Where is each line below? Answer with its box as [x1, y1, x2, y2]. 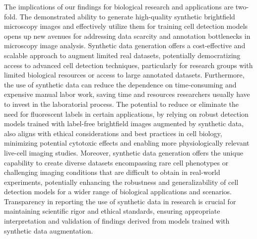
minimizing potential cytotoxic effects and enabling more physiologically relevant [4, 138, 250, 148]
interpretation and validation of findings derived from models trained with [4, 216, 230, 226]
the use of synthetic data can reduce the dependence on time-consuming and [4, 79, 237, 89]
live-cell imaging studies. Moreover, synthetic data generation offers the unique [4, 147, 243, 158]
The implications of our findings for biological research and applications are [4, 1, 234, 11]
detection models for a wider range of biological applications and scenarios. [4, 186, 232, 197]
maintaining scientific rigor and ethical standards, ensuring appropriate [4, 206, 220, 216]
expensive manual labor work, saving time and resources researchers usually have [4, 89, 250, 99]
